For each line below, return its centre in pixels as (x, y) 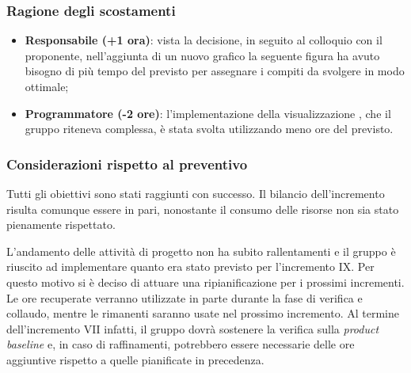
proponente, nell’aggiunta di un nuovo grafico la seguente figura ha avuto (202, 55)
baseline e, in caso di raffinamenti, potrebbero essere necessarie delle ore (181, 344)
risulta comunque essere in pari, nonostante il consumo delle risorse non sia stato (203, 209)
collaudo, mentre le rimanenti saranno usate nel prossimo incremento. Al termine (203, 313)
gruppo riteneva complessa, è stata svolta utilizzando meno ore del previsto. (209, 129)
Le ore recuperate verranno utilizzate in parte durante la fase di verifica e (185, 297)
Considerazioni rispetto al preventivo (127, 164)
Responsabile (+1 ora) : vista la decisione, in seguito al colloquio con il (204, 40)
